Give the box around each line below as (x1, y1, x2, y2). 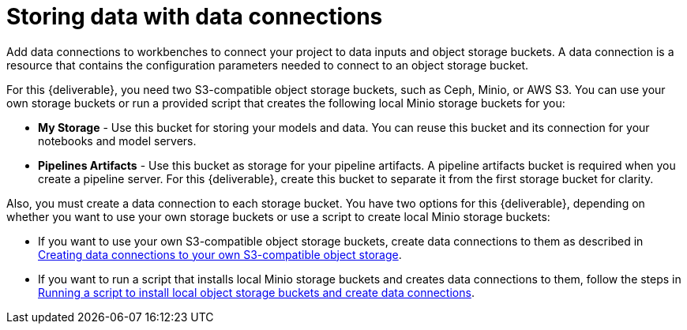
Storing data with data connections (6, 3, 383, 30)
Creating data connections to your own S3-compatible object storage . (38, 247, 402, 261)
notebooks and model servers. (38, 133, 197, 148)
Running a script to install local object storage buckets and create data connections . (38, 285, 475, 299)
